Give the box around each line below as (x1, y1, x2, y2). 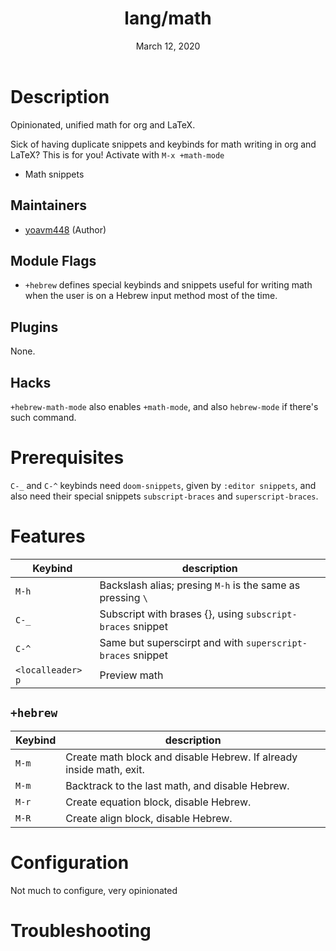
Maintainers (10, 197, 88, 214)
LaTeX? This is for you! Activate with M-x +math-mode (10, 148, 225, 161)
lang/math (124, 7, 212, 30)
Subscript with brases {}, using (99, 607, 244, 621)
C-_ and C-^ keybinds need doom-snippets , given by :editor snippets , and (10, 479, 317, 491)
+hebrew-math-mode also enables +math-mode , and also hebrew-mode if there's (10, 400, 319, 412)
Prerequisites (10, 447, 125, 469)
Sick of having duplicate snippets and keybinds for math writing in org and (10, 138, 317, 150)
